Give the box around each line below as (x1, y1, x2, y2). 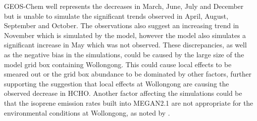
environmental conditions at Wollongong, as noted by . (4, 107, 170, 118)
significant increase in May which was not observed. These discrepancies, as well (4, 40, 247, 50)
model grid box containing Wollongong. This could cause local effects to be (4, 59, 232, 69)
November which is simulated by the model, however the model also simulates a (4, 30, 246, 40)
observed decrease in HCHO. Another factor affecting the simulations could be (4, 88, 242, 98)
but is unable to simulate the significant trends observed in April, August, (4, 10, 228, 21)
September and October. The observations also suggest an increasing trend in (4, 20, 239, 31)
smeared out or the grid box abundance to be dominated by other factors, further (4, 69, 252, 79)
